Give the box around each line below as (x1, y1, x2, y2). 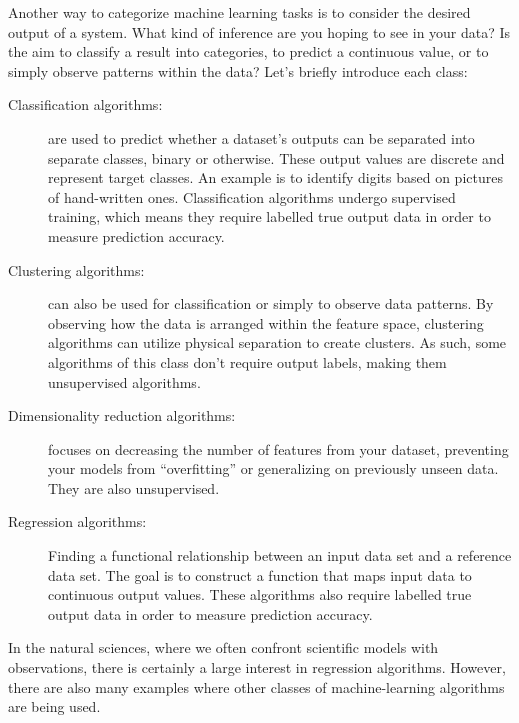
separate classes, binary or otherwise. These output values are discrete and (48, 147, 505, 168)
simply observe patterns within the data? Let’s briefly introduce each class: (8, 60, 468, 81)
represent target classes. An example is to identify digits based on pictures (48, 167, 503, 188)
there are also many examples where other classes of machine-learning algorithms (8, 676, 505, 697)
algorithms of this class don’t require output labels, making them (48, 351, 447, 372)
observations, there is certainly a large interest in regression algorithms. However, (8, 657, 506, 678)
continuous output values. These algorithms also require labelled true (48, 584, 472, 605)
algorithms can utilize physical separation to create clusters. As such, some (48, 332, 507, 353)
